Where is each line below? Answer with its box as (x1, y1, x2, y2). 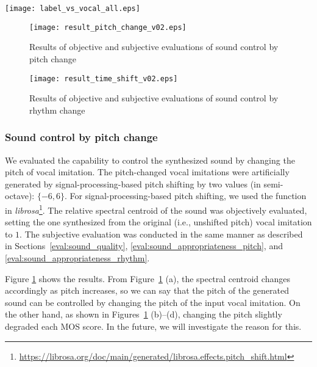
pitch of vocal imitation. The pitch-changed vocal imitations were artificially (5, 165, 290, 178)
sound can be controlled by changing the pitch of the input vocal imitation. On (5, 296, 301, 308)
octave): (5, 189, 35, 202)
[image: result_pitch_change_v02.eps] (29, 23, 187, 32)
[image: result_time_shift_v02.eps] (29, 74, 178, 83)
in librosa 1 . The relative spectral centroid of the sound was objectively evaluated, (5, 202, 307, 216)
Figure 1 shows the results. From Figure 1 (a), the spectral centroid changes (5, 272, 290, 285)
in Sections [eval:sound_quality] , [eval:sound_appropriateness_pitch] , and (5, 239, 283, 252)
